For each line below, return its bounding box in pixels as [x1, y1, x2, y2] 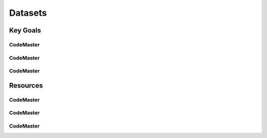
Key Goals [9, 26, 42, 34]
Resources [9, 81, 43, 90]
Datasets [9, 7, 47, 18]
